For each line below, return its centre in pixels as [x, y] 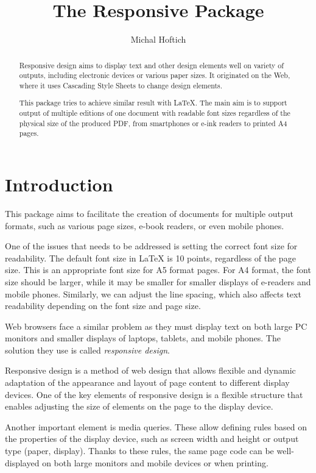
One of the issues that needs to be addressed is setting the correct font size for [151, 246]
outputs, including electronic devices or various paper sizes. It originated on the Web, [155, 75]
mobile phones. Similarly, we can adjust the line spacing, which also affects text [153, 293]
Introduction [59, 184]
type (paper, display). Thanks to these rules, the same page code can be [139, 451]
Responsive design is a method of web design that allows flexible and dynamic [150, 370]
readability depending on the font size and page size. [103, 306]
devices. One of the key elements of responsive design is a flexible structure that [154, 394]
